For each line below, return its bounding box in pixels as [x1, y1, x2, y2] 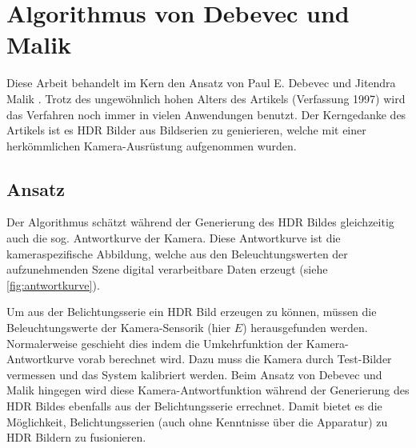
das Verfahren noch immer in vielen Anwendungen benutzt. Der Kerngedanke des [6, 106, 406, 122]
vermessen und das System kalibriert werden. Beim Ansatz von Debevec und [6, 366, 382, 382]
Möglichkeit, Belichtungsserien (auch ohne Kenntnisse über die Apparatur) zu [6, 413, 388, 430]
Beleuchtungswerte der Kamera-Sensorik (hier [6, 319, 231, 336]
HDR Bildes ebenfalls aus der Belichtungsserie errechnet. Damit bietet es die [6, 398, 382, 414]
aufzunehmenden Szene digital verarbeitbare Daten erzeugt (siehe [6, 261, 328, 278]
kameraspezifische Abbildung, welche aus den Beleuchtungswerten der [6, 245, 348, 262]
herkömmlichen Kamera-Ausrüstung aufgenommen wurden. [6, 137, 297, 154]
